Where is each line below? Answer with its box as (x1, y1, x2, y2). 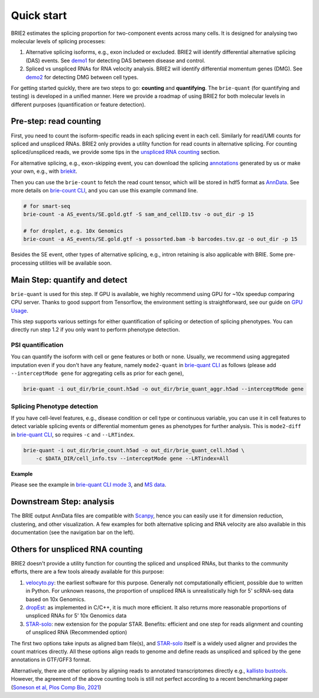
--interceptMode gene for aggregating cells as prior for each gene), (11, 370, 184, 377)
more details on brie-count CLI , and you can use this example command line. (11, 186, 198, 194)
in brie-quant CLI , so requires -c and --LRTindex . (11, 431, 135, 438)
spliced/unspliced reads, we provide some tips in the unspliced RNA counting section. (11, 149, 221, 156)
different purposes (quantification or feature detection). (11, 101, 146, 108)
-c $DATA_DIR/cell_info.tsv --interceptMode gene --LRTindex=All (35, 455, 229, 462)
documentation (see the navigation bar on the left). (11, 529, 135, 536)
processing (11, 259, 38, 266)
